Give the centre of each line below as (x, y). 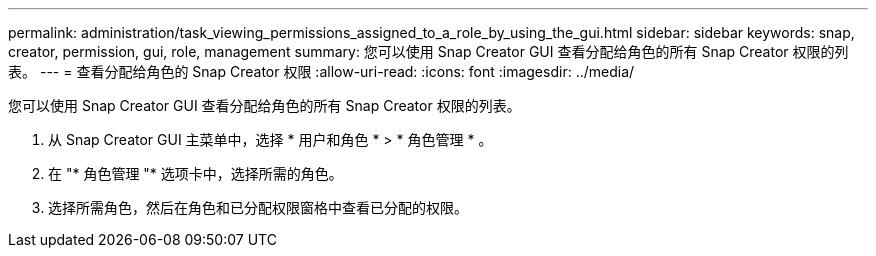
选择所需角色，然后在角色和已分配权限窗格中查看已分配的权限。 (258, 207)
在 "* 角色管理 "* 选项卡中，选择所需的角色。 (195, 173)
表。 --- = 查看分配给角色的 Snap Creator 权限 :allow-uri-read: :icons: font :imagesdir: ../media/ (321, 71)
